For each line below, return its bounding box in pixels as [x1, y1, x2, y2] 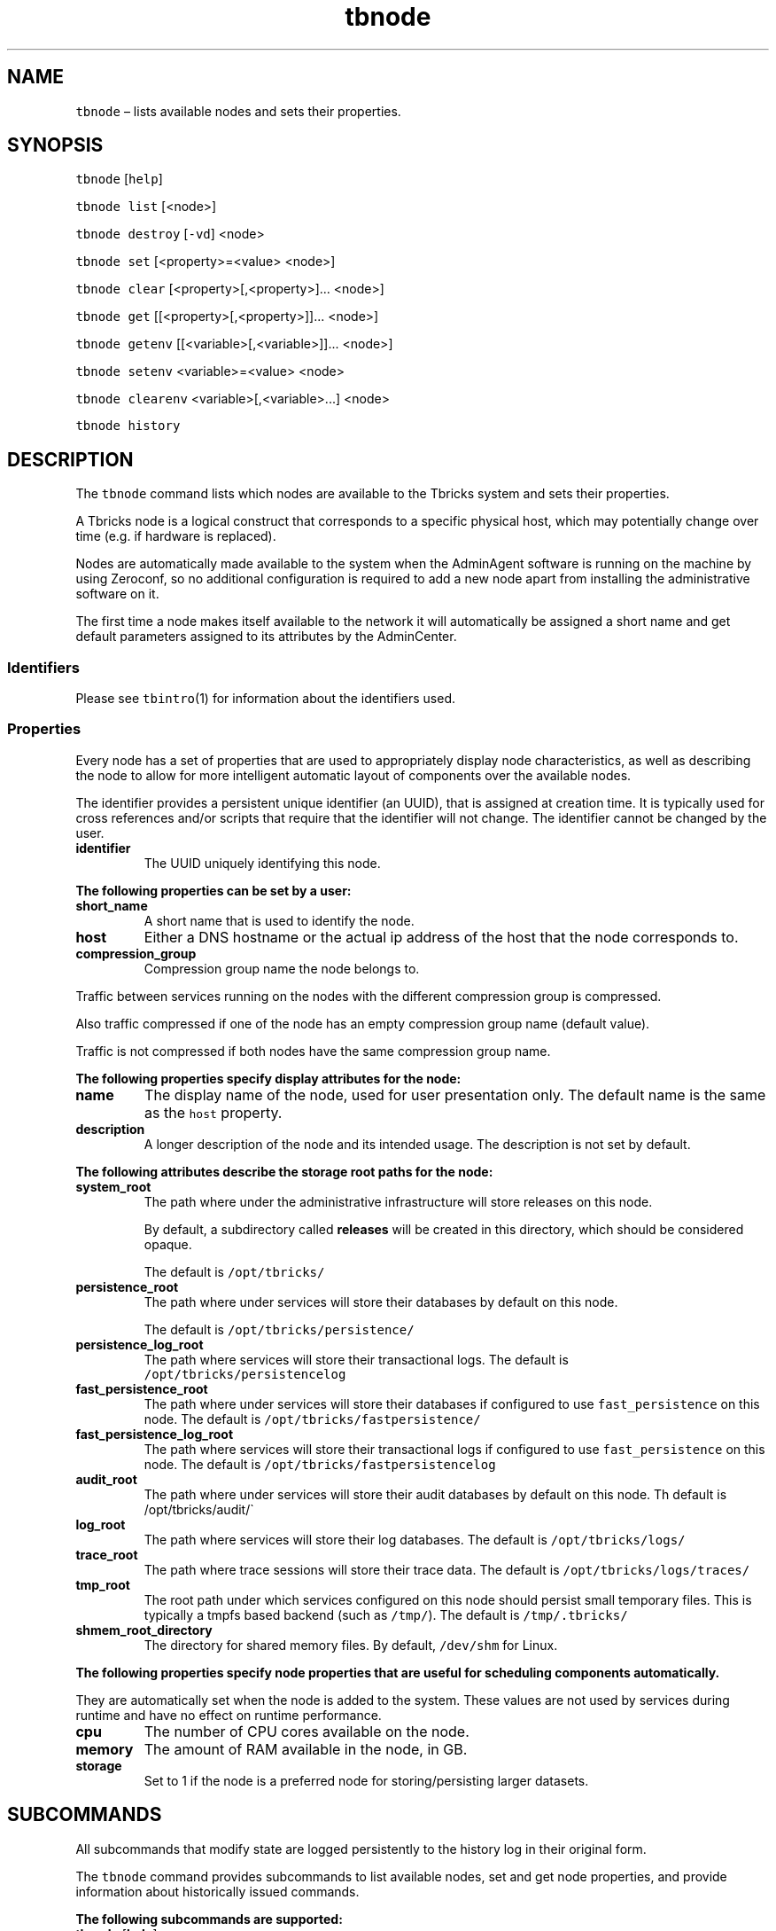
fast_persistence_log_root [75, 1426, 234, 1442]
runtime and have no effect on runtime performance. [75, 1707, 382, 1723]
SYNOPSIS [7, 134, 104, 157]
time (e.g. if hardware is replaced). [75, 528, 276, 544]
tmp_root [75, 1576, 130, 1592]
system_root [75, 1178, 151, 1194]
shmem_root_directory [75, 1622, 213, 1638]
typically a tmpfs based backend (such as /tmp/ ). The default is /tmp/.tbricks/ [144, 1607, 628, 1622]
